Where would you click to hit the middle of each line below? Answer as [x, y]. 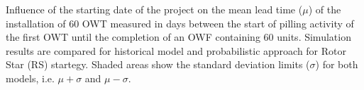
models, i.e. [30, 78]
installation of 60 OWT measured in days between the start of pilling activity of [180, 23]
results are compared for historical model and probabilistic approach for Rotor [176, 50]
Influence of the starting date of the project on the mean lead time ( [154, 9]
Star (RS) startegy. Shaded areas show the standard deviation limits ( [158, 64]
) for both [337, 64]
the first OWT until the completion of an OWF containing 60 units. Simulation [178, 37]
